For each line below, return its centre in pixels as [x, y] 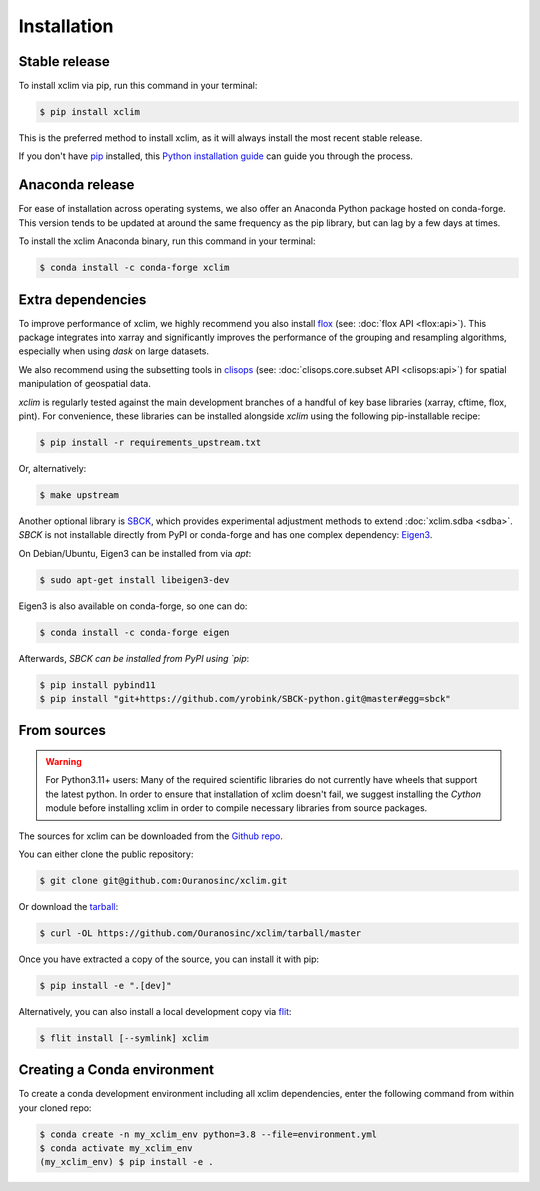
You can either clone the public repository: [106, 854]
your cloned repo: [55, 1107]
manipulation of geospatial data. [85, 384]
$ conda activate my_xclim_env [116, 1148]
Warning [63, 761]
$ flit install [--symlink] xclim [124, 1038]
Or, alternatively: [52, 468]
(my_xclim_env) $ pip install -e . [126, 1162]
